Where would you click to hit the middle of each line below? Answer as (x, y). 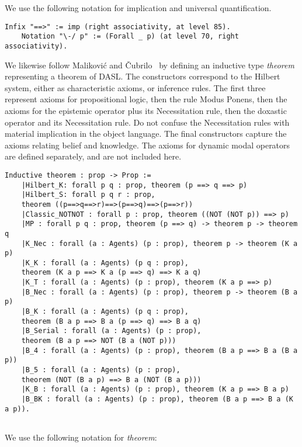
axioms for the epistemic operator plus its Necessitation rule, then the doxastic (146, 110)
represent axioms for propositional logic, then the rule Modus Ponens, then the (146, 99)
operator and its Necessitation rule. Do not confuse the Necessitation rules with (147, 122)
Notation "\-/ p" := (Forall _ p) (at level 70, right (130, 37)
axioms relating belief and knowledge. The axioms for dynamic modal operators (147, 145)
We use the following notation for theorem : (81, 437)
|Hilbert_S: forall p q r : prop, (88, 195)
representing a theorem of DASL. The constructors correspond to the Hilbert (143, 76)
